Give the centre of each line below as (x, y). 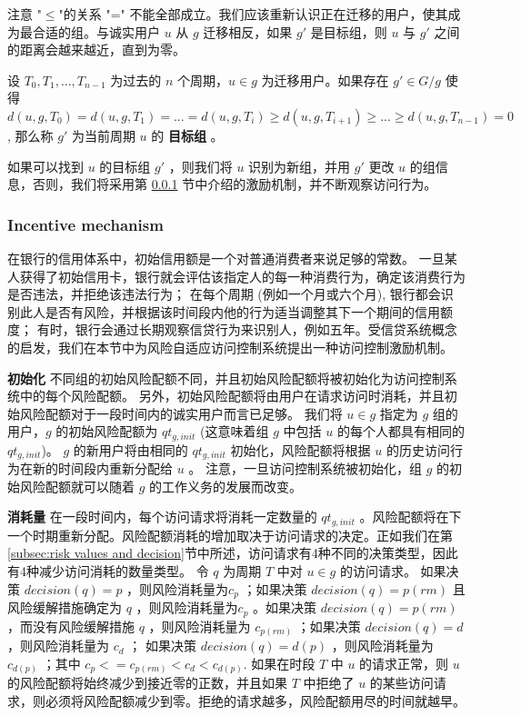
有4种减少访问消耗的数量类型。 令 (108, 571)
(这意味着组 (235, 431)
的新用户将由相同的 (130, 449)
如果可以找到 (45, 166)
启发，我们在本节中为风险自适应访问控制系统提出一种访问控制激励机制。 (236, 347)
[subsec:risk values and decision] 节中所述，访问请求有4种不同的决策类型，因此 (233, 553)
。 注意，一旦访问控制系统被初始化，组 (306, 468)
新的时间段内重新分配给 (102, 468)
